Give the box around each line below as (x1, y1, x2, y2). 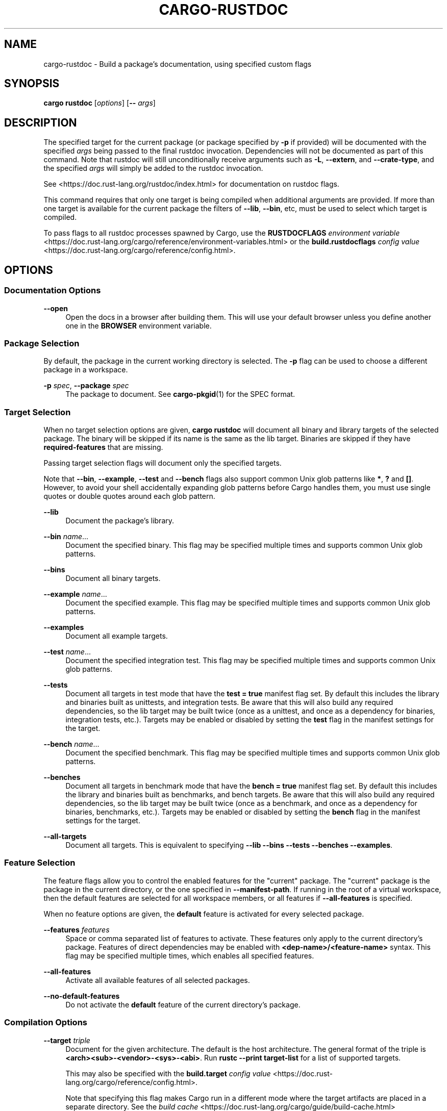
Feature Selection (4, 857, 76, 868)
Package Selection (4, 338, 80, 348)
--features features (43, 925, 110, 934)
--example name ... (43, 590, 107, 598)
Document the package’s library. (65, 516, 175, 525)
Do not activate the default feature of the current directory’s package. (65, 1000, 301, 1009)
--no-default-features (43, 991, 120, 1000)
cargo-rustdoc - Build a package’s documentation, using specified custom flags (43, 59, 312, 68)
